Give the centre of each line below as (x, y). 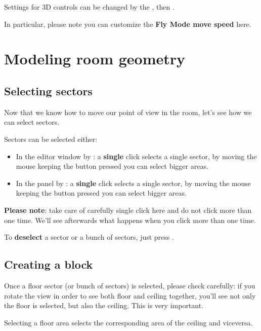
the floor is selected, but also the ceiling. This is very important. (104, 305)
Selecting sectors (48, 90)
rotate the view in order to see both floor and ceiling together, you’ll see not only (130, 295)
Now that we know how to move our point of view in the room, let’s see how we (128, 112)
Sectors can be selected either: (51, 139)
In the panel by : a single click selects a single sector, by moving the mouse (134, 183)
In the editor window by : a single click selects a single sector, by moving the (136, 156)
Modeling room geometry (95, 59)
